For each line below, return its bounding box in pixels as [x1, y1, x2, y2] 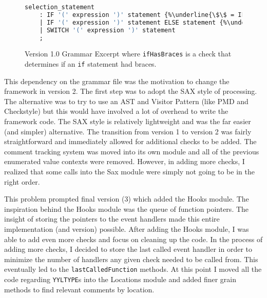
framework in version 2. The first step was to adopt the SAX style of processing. [4, 86, 257, 96]
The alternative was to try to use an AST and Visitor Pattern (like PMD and [4, 95, 249, 106]
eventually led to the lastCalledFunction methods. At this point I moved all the [4, 264, 262, 274]
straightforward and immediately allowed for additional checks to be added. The [4, 136, 257, 147]
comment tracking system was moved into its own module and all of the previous [4, 146, 259, 156]
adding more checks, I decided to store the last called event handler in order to [4, 244, 252, 254]
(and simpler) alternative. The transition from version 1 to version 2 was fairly [4, 126, 252, 136]
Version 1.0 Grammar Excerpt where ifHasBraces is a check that [25, 48, 232, 59]
